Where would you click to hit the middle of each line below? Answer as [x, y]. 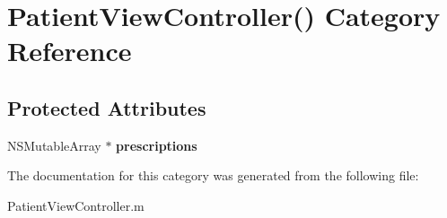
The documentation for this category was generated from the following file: [213, 175]
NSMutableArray [54, 145]
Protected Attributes [107, 107]
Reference [70, 51]
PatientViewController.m [76, 205]
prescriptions [157, 145]
